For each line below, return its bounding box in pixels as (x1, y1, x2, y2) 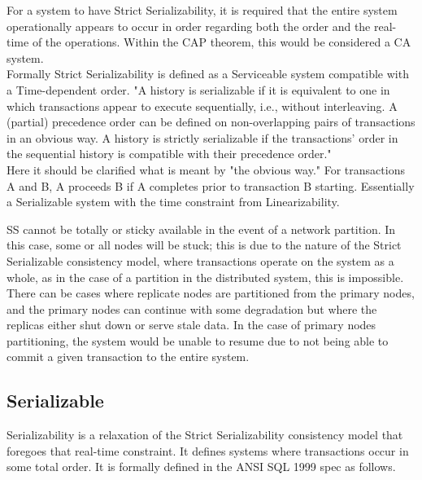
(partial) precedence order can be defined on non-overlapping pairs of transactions (7, 113, 415, 130)
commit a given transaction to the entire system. (7, 348, 250, 365)
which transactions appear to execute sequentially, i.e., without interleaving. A (7, 97, 398, 114)
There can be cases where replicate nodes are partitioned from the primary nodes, (7, 284, 415, 302)
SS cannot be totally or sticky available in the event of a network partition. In (7, 220, 396, 237)
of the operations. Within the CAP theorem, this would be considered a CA (32, 33, 411, 51)
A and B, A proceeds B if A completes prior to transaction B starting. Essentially (7, 177, 415, 194)
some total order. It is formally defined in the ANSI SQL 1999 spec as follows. (7, 458, 396, 475)
